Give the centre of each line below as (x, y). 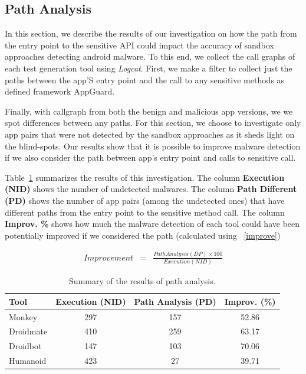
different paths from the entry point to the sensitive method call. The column (145, 212)
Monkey (23, 316)
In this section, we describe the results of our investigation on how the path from (151, 33)
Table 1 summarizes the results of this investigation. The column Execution (145, 177)
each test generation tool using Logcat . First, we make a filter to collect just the (149, 68)
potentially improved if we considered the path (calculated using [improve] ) (143, 235)
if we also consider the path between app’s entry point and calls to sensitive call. (150, 157)
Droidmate (28, 331)
